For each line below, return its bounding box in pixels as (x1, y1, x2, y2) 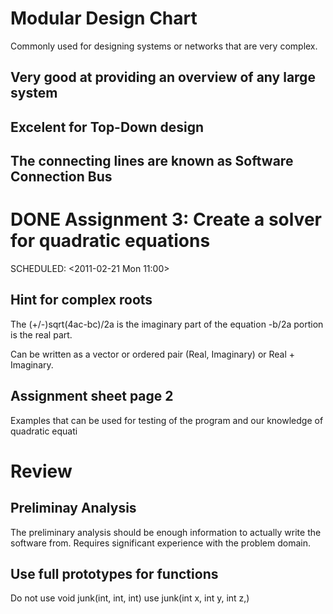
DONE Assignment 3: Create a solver (10, 208, 322, 231)
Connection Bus (10, 168, 113, 186)
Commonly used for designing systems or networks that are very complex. (10, 40, 318, 52)
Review (10, 460, 73, 482)
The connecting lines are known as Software (10, 153, 294, 170)
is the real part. (10, 328, 73, 341)
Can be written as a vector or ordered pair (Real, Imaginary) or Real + (10, 348, 296, 360)
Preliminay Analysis (10, 500, 137, 517)
